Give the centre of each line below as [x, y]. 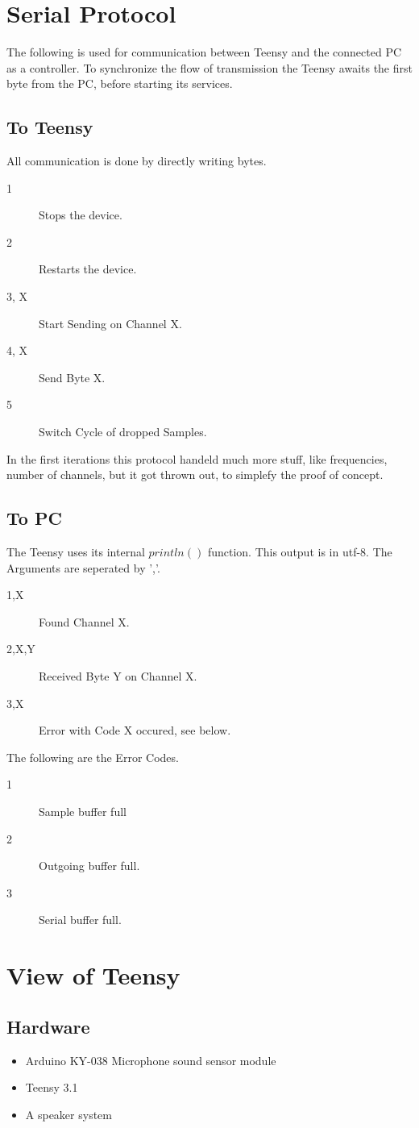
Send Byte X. [72, 377]
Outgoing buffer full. [89, 866]
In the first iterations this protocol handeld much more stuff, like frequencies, [197, 458]
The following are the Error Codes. [93, 757]
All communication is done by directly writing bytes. [137, 161]
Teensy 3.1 [52, 1087]
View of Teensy [93, 975]
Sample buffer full [83, 811]
